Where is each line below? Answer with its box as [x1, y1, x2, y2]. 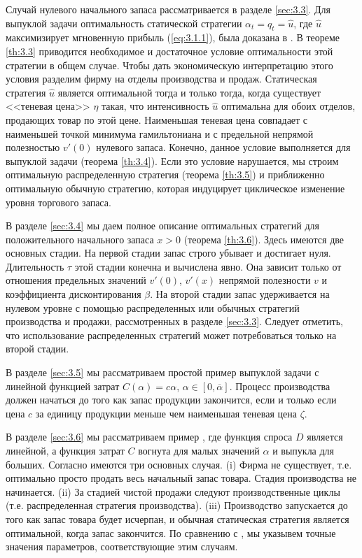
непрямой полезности [218, 273, 311, 287]
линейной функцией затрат [6, 378, 120, 393]
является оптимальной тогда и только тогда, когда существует [57, 85, 321, 99]
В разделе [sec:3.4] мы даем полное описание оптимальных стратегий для [6, 218, 319, 233]
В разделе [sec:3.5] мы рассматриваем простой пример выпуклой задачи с [6, 365, 319, 380]
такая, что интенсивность [102, 99, 209, 113]
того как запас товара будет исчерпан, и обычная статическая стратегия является [6, 511, 349, 526]
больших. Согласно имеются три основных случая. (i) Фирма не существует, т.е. [6, 457, 352, 471]
